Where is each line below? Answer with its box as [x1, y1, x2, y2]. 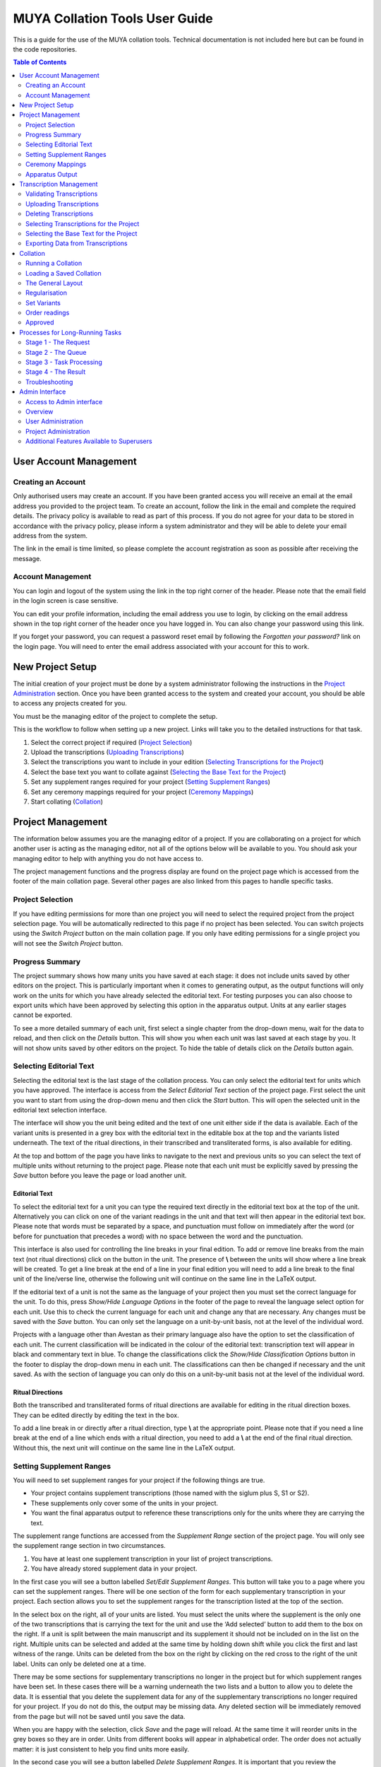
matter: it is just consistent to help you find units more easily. [13, 1744, 190, 1753]
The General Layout [25, 278, 83, 287]
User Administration [25, 417, 84, 425]
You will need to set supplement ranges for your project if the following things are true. [13, 1476, 265, 1484]
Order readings [25, 308, 70, 317]
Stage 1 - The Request [25, 338, 90, 346]
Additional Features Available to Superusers [25, 437, 152, 445]
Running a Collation [25, 259, 83, 268]
